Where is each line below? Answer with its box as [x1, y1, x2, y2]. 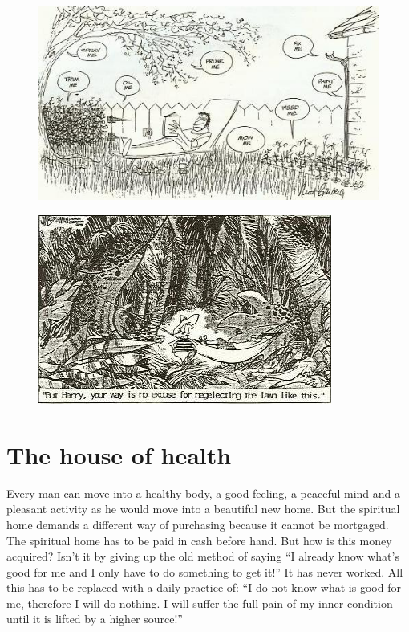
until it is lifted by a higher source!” [6, 610, 183, 627]
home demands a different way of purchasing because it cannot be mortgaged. [6, 516, 389, 532]
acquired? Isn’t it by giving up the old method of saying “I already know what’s [6, 548, 399, 565]
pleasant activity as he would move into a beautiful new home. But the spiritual [6, 500, 400, 517]
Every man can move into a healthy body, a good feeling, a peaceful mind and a [6, 484, 401, 501]
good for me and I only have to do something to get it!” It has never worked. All [6, 563, 403, 580]
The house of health [6, 438, 232, 471]
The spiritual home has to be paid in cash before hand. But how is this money [6, 532, 392, 548]
